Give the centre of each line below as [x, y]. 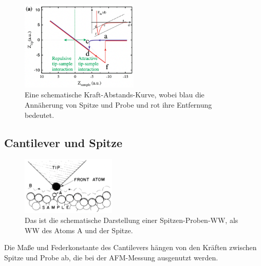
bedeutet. [40, 115]
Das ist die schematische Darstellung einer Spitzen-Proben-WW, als [132, 220]
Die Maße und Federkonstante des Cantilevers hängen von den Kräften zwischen [130, 247]
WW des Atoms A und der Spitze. [79, 230]
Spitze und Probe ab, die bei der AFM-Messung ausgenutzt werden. [111, 258]
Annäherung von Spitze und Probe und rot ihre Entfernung [118, 105]
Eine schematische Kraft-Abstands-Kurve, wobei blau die [115, 95]
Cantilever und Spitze [63, 142]
